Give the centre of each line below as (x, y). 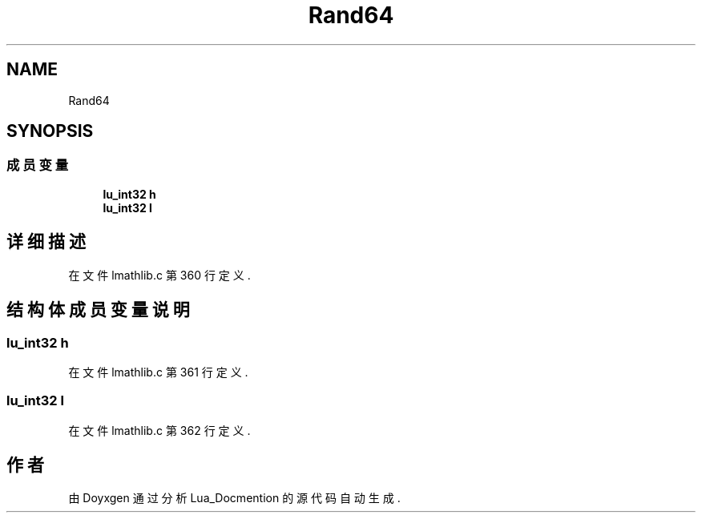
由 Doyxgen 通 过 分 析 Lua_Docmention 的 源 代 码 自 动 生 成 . (234, 498)
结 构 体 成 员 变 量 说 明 (98, 310)
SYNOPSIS (50, 131)
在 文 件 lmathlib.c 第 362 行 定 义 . (159, 430)
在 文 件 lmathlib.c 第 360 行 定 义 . (159, 275)
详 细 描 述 (46, 242)
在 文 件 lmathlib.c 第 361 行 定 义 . (158, 372)
